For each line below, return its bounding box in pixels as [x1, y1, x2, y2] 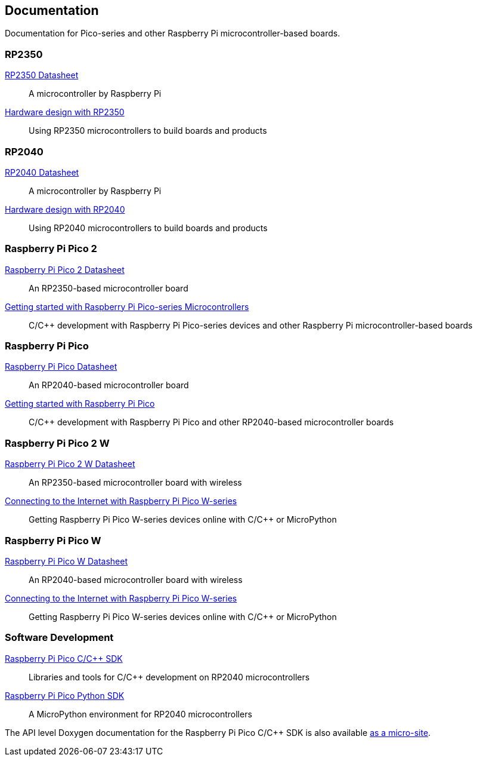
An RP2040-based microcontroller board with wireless [29, 574, 243, 585]
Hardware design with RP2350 [5, 107, 125, 118]
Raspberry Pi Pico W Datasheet [5, 556, 128, 566]
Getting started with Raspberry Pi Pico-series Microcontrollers [5, 301, 249, 312]
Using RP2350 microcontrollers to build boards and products [29, 125, 267, 136]
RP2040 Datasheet [5, 167, 79, 177]
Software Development [5, 631, 114, 644]
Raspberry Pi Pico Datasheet [5, 361, 117, 372]
